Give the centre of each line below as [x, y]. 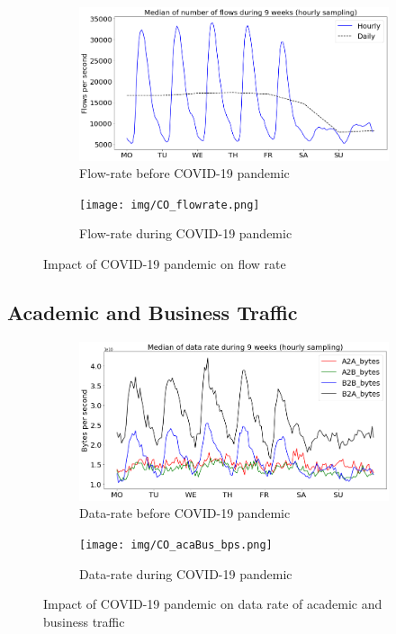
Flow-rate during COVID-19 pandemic [186, 233]
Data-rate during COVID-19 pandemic [186, 573]
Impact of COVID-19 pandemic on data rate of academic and [213, 604]
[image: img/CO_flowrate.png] [170, 205]
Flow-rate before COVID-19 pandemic [184, 173]
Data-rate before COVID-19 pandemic [185, 513]
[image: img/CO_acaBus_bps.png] [176, 545]
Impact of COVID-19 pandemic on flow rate [165, 264]
